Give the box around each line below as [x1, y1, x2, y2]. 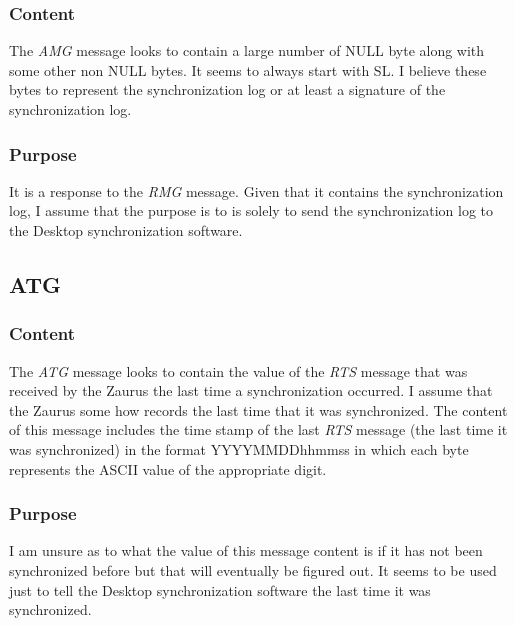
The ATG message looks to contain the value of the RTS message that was [9, 360, 468, 381]
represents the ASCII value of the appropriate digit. [9, 458, 327, 479]
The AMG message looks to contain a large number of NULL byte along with [9, 40, 485, 61]
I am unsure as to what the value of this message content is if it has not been [9, 540, 483, 561]
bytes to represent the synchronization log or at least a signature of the [9, 79, 446, 100]
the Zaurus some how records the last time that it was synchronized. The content [9, 399, 508, 420]
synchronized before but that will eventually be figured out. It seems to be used [9, 559, 497, 580]
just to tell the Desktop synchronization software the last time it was [9, 579, 431, 600]
